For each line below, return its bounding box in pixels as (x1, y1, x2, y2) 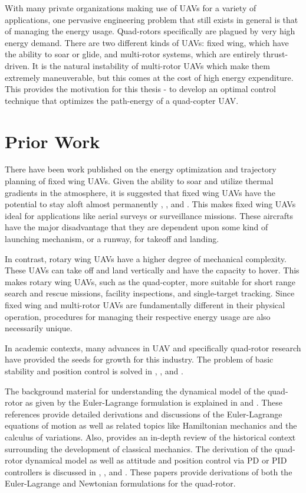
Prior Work (5, 129, 100, 153)
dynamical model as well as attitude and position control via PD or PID (25, 454, 287, 466)
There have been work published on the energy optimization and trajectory (5, 163, 277, 175)
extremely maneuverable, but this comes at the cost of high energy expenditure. (5, 71, 294, 83)
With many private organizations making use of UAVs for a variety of (5, 2, 256, 14)
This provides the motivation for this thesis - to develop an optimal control (5, 83, 276, 95)
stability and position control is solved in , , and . (5, 364, 183, 377)
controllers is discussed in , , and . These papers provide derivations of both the (5, 465, 292, 478)
